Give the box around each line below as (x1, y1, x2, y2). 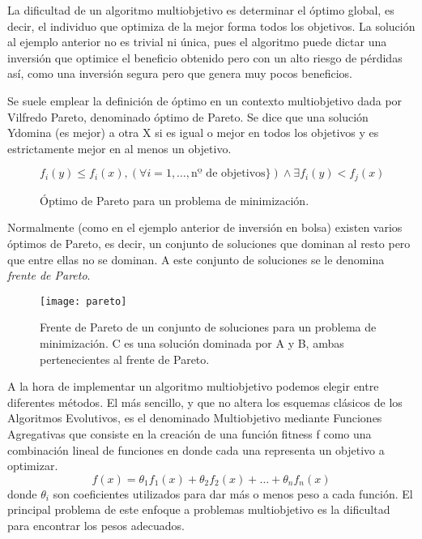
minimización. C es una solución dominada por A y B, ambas (40, 335, 344, 352)
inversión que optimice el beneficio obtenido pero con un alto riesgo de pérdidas (7, 49, 403, 66)
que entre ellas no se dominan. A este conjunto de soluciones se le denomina (7, 250, 385, 267)
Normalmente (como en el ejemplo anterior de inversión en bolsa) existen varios (7, 219, 403, 236)
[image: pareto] (40, 295, 127, 307)
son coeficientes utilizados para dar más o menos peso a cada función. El (53, 485, 413, 502)
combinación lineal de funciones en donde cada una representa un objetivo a (7, 441, 385, 458)
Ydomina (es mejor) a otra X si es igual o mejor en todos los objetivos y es (7, 124, 379, 141)
